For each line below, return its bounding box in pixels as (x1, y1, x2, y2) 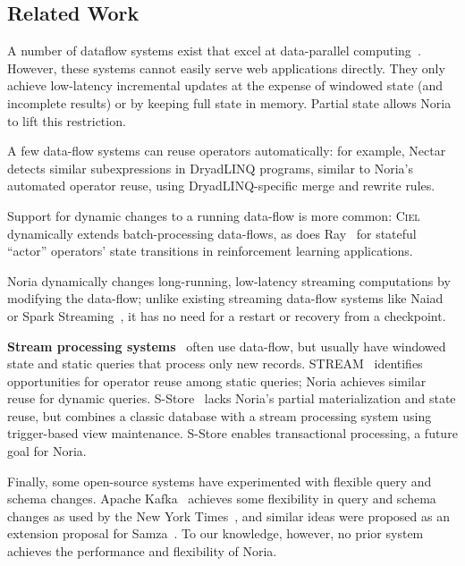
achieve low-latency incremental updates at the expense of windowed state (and (7, 76, 444, 95)
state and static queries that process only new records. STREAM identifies (7, 354, 423, 373)
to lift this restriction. (7, 111, 126, 130)
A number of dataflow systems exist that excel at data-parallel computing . (7, 41, 421, 60)
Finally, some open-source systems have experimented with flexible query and (7, 471, 432, 490)
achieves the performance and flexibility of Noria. (7, 542, 277, 561)
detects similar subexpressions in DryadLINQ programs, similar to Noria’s (7, 158, 414, 177)
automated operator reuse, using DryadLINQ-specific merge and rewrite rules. (7, 176, 435, 195)
